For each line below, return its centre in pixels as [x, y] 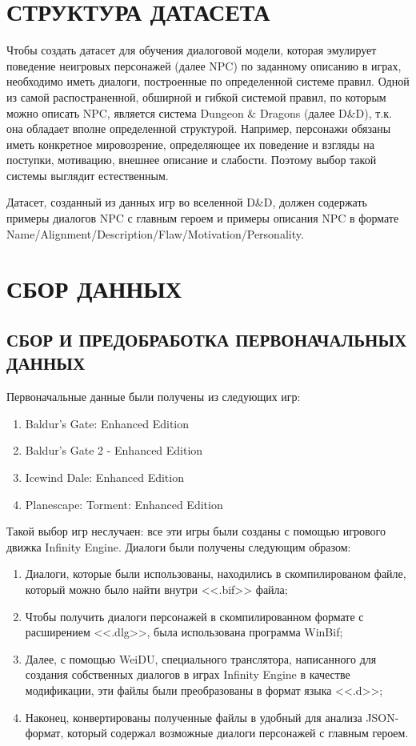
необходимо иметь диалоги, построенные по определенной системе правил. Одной [208, 81]
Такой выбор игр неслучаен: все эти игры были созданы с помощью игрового [196, 531]
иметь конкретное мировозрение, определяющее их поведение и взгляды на [191, 144]
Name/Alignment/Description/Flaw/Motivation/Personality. [155, 233]
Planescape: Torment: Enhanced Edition [124, 504]
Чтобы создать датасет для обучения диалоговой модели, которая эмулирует [192, 50]
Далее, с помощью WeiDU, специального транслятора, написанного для [201, 658]
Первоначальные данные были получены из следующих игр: [154, 397]
